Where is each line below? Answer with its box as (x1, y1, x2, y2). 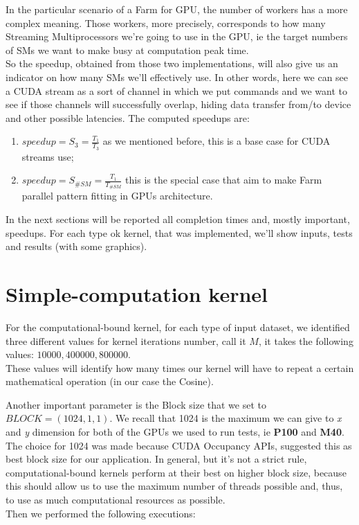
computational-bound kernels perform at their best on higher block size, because (6, 465, 347, 479)
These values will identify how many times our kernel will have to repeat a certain (6, 360, 354, 375)
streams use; (21, 149, 74, 163)
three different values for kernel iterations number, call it (6, 333, 246, 348)
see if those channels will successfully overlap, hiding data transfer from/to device (6, 97, 351, 112)
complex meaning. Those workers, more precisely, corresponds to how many (6, 15, 326, 30)
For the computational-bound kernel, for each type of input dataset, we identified (6, 319, 350, 334)
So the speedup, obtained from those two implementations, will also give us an (6, 56, 338, 71)
